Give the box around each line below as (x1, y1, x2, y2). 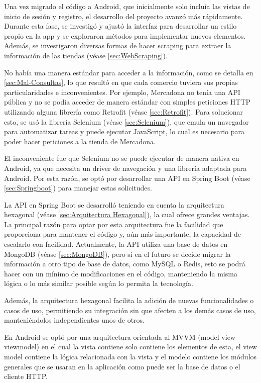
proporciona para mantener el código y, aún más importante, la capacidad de (4, 229, 241, 239)
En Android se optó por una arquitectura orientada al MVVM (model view (4, 331, 235, 342)
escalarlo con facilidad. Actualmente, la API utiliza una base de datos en (4, 239, 228, 249)
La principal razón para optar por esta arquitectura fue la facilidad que (4, 219, 223, 229)
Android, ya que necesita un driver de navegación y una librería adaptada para (4, 162, 247, 173)
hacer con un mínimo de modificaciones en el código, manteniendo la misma (4, 268, 237, 278)
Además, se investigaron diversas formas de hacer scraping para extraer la (4, 40, 231, 51)
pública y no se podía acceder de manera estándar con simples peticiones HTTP (4, 97, 251, 107)
